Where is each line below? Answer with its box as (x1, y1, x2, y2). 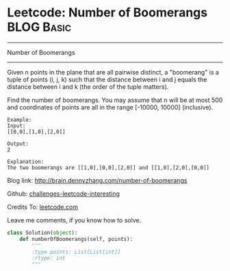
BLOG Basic (7, 19, 72, 35)
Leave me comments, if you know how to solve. (7, 216, 142, 224)
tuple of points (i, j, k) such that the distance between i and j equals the (7, 75, 207, 83)
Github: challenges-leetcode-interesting (7, 190, 120, 198)
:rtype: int (31, 255, 66, 261)
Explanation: (7, 158, 44, 165)
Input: (7, 122, 26, 129)
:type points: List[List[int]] (31, 248, 121, 255)
